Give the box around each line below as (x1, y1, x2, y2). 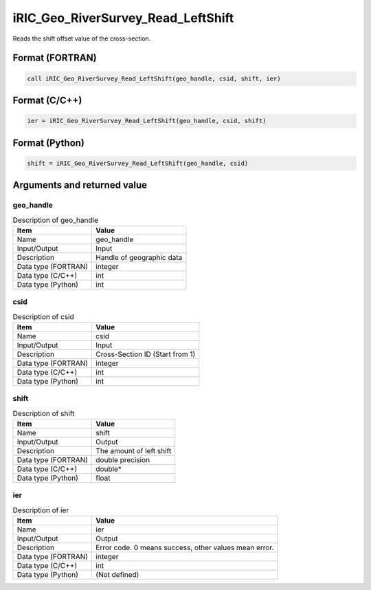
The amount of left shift (95, 446, 172, 456)
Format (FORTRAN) (12, 52, 97, 64)
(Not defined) (95, 570, 139, 580)
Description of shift (12, 408, 75, 418)
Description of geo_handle (12, 215, 99, 225)
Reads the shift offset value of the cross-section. (12, 34, 151, 43)
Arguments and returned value (12, 179, 148, 191)
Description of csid (12, 312, 75, 321)
